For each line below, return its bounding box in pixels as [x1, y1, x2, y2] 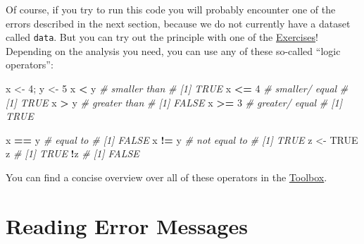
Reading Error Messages [6, 211, 248, 240]
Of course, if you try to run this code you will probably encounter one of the [6, 2, 336, 16]
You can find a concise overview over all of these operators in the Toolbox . [6, 170, 327, 184]
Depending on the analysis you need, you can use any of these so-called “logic [6, 43, 341, 58]
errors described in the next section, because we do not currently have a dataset [6, 16, 351, 30]
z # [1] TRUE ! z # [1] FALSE [6, 146, 139, 161]
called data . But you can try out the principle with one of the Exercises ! [6, 30, 318, 44]
